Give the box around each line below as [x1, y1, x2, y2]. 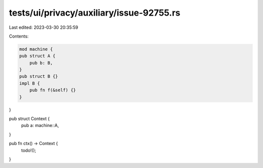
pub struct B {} [19, 74, 58, 79]
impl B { [19, 81, 40, 86]
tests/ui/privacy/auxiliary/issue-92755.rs [9, 7, 181, 18]
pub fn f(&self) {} [29, 87, 76, 93]
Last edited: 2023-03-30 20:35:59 [9, 24, 78, 30]
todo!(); [21, 147, 37, 153]
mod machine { [19, 46, 53, 52]
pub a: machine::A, [21, 123, 59, 128]
